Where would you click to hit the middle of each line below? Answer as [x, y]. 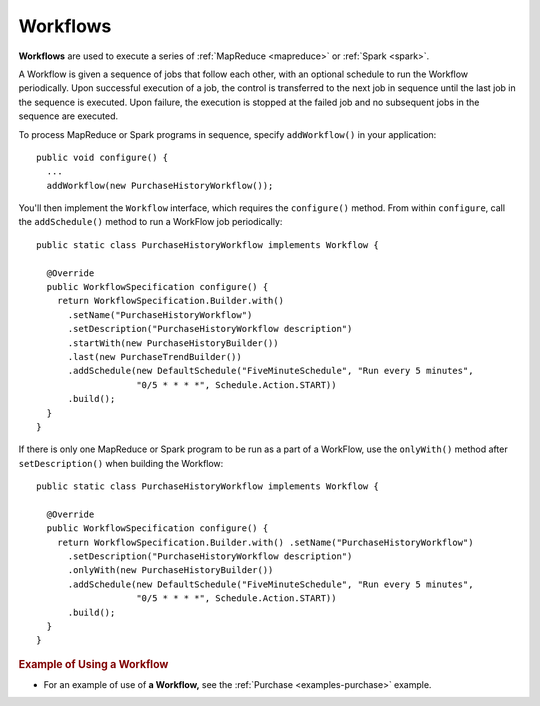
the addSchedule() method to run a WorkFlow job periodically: [150, 222]
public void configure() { [102, 157]
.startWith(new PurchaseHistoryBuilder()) [173, 343]
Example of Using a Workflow [93, 664]
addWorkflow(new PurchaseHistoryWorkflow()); [160, 185]
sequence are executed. [68, 116]
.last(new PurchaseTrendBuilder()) [154, 356]
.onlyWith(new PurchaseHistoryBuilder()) [170, 570]
